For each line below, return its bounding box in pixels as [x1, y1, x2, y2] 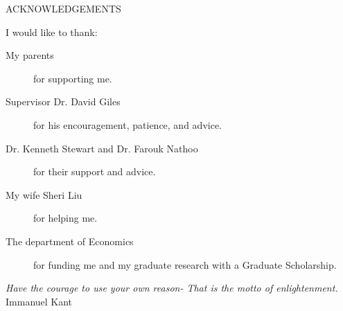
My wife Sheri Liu [6, 187, 82, 202]
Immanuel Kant [6, 294, 73, 308]
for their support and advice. [33, 164, 156, 179]
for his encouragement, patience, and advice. [33, 117, 222, 132]
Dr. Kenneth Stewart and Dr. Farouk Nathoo [6, 141, 198, 155]
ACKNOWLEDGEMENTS [6, 1, 121, 15]
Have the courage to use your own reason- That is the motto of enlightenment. [6, 281, 338, 295]
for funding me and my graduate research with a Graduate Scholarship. [33, 257, 337, 272]
